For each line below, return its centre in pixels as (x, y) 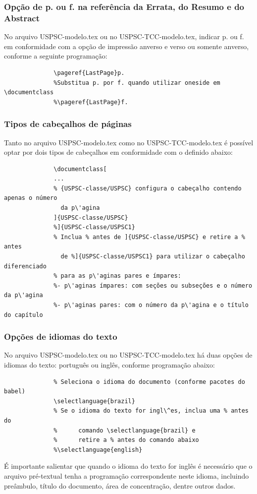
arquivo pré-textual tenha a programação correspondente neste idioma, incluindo (127, 475)
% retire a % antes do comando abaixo (126, 440)
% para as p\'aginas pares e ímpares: (117, 276)
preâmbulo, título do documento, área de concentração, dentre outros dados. (120, 485)
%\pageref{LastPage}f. (91, 102)
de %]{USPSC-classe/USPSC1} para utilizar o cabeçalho (153, 257)
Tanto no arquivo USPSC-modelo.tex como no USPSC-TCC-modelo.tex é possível (129, 142)
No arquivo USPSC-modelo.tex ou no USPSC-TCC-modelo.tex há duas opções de (128, 355)
